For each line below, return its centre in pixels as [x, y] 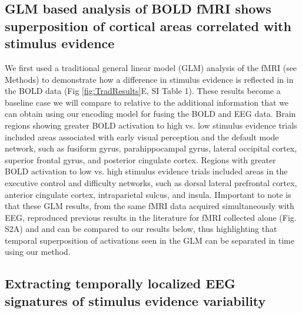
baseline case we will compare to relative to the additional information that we [147, 102]
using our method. [38, 252]
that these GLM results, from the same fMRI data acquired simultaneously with [150, 206]
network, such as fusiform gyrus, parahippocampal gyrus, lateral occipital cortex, [151, 148]
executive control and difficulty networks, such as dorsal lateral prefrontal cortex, [151, 182]
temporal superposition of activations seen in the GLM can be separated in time [150, 240]
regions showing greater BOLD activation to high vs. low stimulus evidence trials [151, 125]
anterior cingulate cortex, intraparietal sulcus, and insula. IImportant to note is [148, 194]
